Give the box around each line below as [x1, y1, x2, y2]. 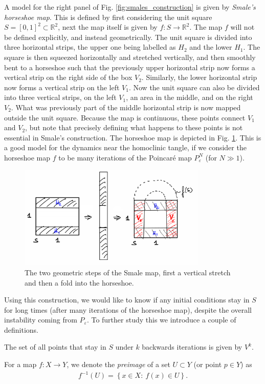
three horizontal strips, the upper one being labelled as [4, 42, 176, 52]
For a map [4, 359, 37, 370]
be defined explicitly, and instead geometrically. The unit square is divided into [4, 31, 252, 42]
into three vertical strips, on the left [4, 92, 117, 103]
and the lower [189, 42, 232, 52]
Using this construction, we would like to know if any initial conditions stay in [4, 294, 250, 305]
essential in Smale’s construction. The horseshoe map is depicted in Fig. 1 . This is [4, 132, 261, 143]
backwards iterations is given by [142, 341, 242, 352]
